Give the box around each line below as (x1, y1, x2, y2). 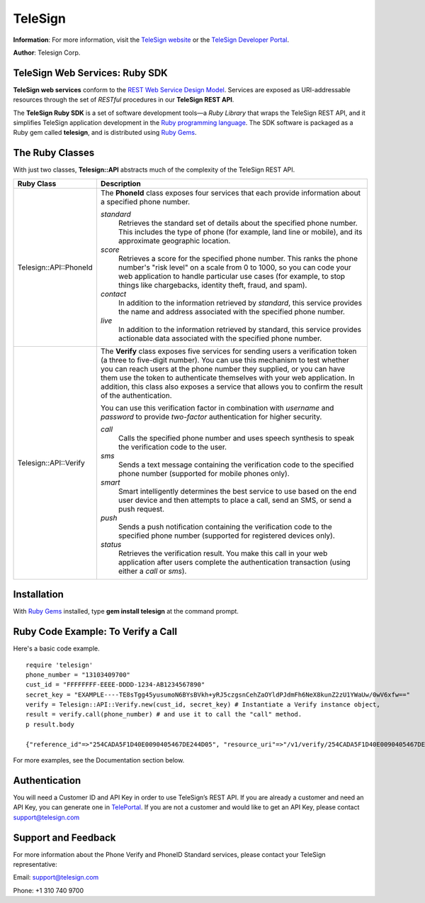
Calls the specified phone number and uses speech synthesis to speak (118, 433, 354, 443)
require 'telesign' (25, 660, 93, 669)
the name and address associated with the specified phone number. (118, 306, 345, 316)
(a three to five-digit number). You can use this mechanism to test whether (100, 355, 350, 365)
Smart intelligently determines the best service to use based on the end (118, 486, 357, 496)
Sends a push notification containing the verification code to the (118, 521, 332, 531)
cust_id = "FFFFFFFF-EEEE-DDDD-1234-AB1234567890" (25, 681, 205, 689)
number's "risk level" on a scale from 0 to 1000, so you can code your (118, 262, 351, 272)
